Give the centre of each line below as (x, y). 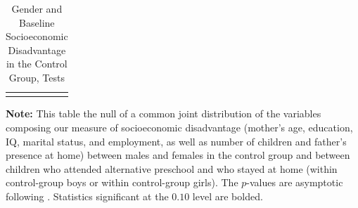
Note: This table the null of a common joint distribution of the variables (164, 113)
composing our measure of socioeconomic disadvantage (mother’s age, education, (179, 127)
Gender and (37, 8)
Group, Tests (37, 77)
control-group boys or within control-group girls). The (122, 182)
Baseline (37, 22)
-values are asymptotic (295, 182)
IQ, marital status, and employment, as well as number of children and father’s (176, 141)
